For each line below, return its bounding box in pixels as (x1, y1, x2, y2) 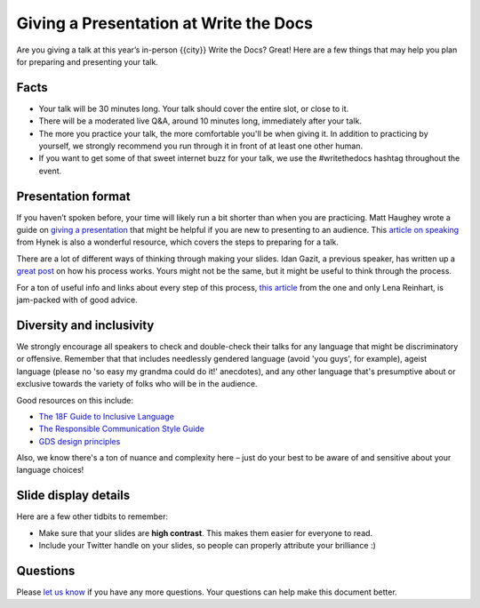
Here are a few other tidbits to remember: (16, 511, 169, 522)
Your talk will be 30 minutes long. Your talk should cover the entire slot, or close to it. (38, 103, 349, 114)
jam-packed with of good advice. (16, 294, 138, 306)
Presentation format (16, 188, 131, 204)
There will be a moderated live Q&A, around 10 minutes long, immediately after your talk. (38, 116, 362, 126)
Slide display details (16, 488, 131, 503)
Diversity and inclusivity (16, 317, 155, 332)
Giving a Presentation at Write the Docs (16, 13, 313, 33)
